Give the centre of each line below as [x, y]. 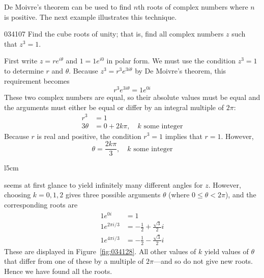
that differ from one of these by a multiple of [74, 261]
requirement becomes [37, 80]
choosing [18, 195]
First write [21, 61]
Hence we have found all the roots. [58, 271]
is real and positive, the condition [89, 136]
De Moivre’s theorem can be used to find [68, 7]
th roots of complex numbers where [193, 7]
